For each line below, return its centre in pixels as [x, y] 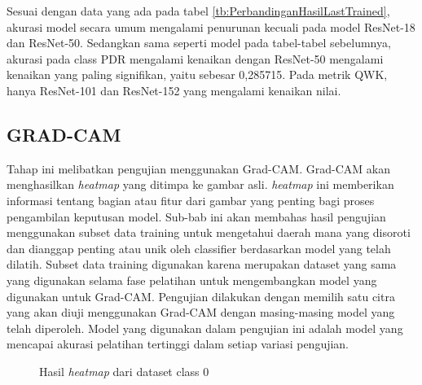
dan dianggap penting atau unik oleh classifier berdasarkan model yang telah [199, 248]
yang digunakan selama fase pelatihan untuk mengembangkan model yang [192, 280]
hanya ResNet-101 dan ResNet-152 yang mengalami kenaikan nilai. [174, 90]
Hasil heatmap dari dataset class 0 [124, 371]
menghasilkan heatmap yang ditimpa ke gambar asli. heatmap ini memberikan [200, 184]
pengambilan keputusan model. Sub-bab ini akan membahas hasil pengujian [196, 216]
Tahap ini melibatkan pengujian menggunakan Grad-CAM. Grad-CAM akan [198, 168]
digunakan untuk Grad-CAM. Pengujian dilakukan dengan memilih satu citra [201, 296]
